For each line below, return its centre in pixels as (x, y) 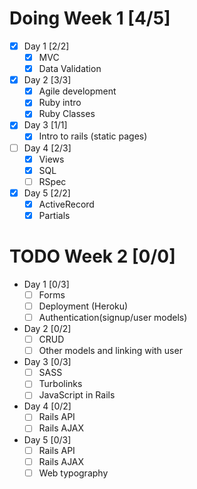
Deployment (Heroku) (83, 306)
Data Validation (70, 69)
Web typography (73, 473)
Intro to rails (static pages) (93, 136)
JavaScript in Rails (77, 395)
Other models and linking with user (110, 351)
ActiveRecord (66, 204)
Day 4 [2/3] (47, 148)
